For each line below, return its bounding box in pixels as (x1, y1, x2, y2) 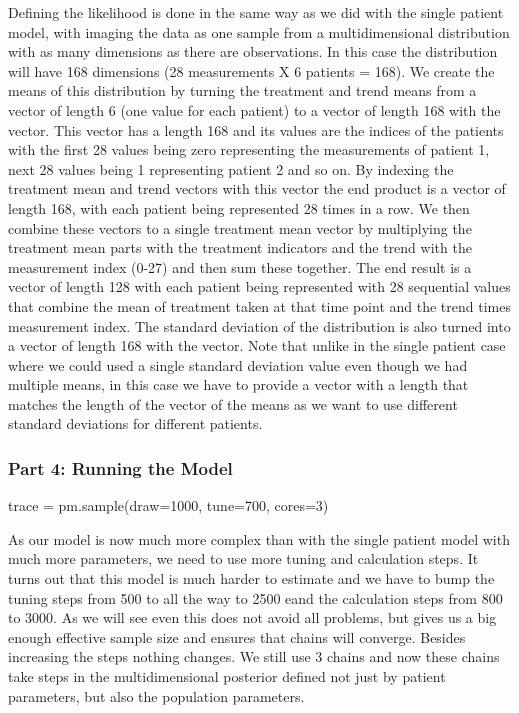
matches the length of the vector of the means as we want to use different (8, 393, 458, 414)
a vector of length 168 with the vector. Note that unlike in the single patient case (8, 335, 506, 356)
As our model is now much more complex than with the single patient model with (8, 528, 510, 549)
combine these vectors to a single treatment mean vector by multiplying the (8, 217, 472, 238)
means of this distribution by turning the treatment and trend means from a (8, 80, 477, 101)
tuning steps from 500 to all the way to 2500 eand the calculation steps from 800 (8, 587, 503, 608)
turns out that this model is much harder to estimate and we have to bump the (8, 568, 495, 589)
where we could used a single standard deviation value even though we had (8, 354, 468, 375)
